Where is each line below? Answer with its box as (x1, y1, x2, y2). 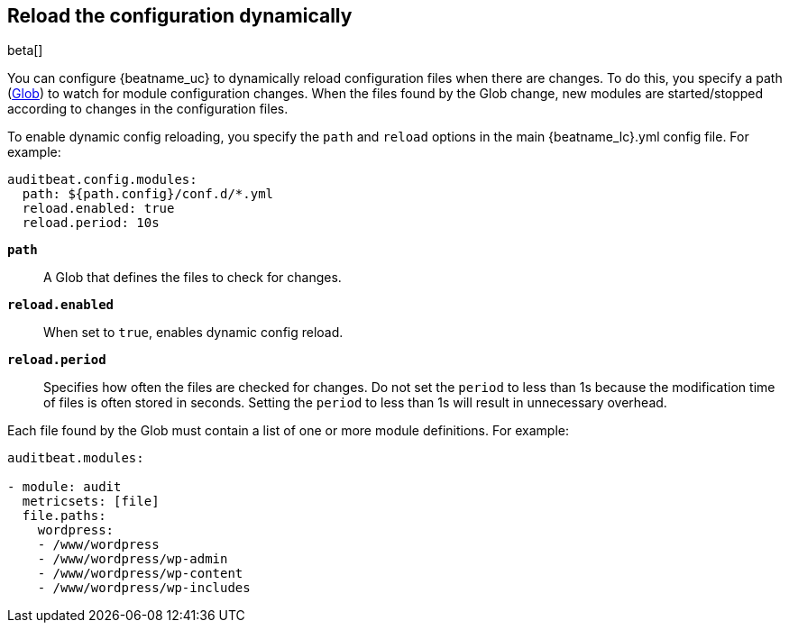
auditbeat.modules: (7, 451, 144, 466)
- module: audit (7, 479, 122, 495)
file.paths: (22, 508, 106, 524)
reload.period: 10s (22, 215, 160, 231)
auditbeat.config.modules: (7, 172, 197, 187)
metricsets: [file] (22, 494, 160, 509)
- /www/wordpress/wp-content (37, 566, 243, 581)
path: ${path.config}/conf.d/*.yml (22, 187, 274, 202)
